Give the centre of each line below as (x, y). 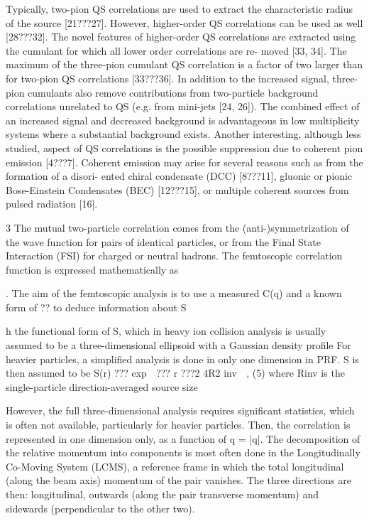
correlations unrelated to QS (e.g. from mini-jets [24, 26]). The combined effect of (183, 106)
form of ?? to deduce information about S (96, 307)
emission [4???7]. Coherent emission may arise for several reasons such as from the (184, 162)
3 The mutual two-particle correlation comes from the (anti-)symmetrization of (177, 227)
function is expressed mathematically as (92, 269)
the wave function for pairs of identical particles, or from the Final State (163, 241)
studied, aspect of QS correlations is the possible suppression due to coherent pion (184, 147)
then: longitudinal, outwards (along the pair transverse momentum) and (163, 494)
